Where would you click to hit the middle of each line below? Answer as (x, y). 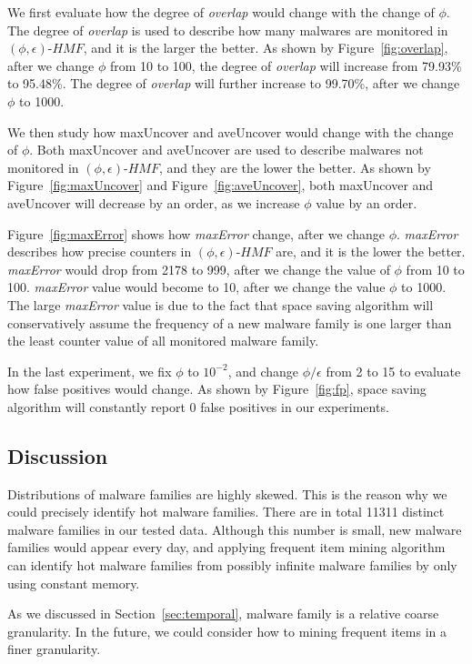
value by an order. (367, 202)
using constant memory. (74, 583)
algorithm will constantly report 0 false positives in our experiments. (198, 406)
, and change (263, 371)
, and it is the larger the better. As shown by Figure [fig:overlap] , (266, 48)
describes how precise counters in (100, 252)
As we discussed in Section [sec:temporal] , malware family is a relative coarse (223, 614)
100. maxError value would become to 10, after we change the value (196, 287)
